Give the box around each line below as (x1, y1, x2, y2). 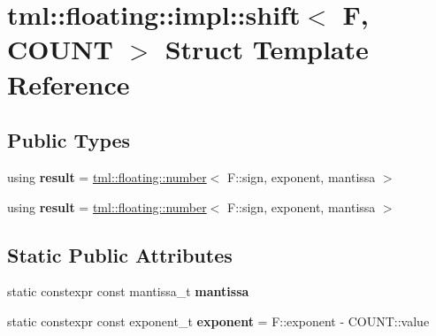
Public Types (7, 126, 131, 154)
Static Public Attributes (7, 241, 233, 268)
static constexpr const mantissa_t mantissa (7, 282, 249, 301)
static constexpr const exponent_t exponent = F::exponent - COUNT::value (7, 311, 430, 330)
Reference (7, 65, 130, 102)
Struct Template (164, 31, 369, 67)
